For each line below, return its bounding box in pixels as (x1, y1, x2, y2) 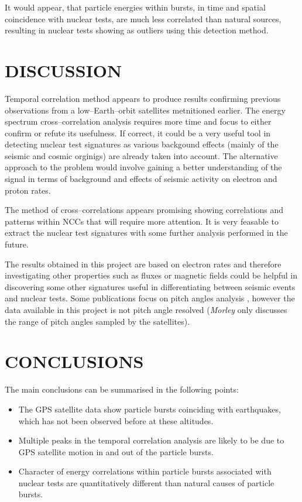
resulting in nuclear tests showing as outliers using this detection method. (5, 24, 269, 36)
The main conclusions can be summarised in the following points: (5, 383, 239, 396)
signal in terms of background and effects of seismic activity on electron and (5, 173, 277, 185)
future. (5, 238, 29, 250)
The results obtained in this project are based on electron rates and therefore (5, 257, 282, 270)
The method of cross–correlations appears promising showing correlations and (5, 204, 284, 216)
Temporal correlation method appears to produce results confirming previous (5, 92, 281, 104)
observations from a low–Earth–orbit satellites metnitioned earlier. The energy (5, 104, 286, 116)
